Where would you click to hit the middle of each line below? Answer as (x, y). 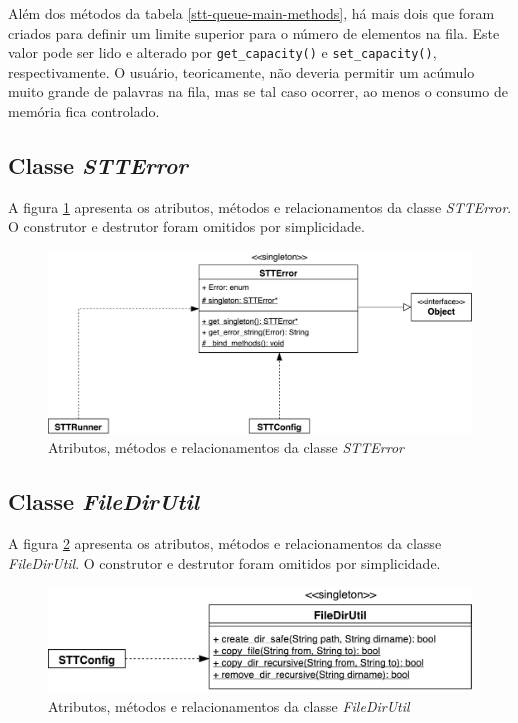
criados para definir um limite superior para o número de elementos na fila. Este (254, 32)
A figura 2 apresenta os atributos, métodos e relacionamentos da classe (225, 543)
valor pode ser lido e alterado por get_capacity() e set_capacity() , (222, 52)
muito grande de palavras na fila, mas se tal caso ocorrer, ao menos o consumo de (258, 91)
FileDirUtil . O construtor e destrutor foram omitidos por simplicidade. (224, 562)
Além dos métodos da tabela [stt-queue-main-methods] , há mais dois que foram (251, 13)
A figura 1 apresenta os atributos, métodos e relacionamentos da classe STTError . (260, 206)
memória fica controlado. (84, 111)
